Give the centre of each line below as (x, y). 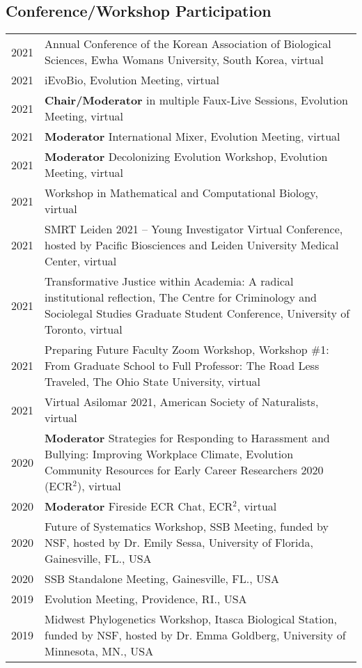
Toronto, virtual (84, 329)
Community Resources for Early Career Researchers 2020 (184, 470)
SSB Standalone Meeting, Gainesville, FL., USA (162, 579)
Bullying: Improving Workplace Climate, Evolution (169, 454)
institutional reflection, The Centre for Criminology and (181, 297)
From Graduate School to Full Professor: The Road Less (182, 366)
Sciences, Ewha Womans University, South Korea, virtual (184, 60)
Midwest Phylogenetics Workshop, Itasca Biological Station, (191, 619)
